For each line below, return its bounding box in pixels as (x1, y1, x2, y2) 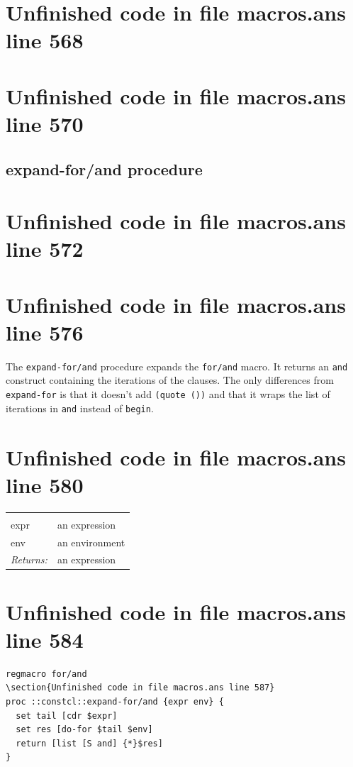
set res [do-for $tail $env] (16, 724, 153, 735)
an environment (57, 534, 125, 549)
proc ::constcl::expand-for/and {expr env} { (6, 696, 224, 707)
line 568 (6, 26, 84, 55)
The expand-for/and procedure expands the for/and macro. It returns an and (6, 358, 348, 373)
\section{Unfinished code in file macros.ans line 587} (6, 683, 275, 693)
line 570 (6, 109, 84, 138)
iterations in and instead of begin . (6, 400, 154, 415)
